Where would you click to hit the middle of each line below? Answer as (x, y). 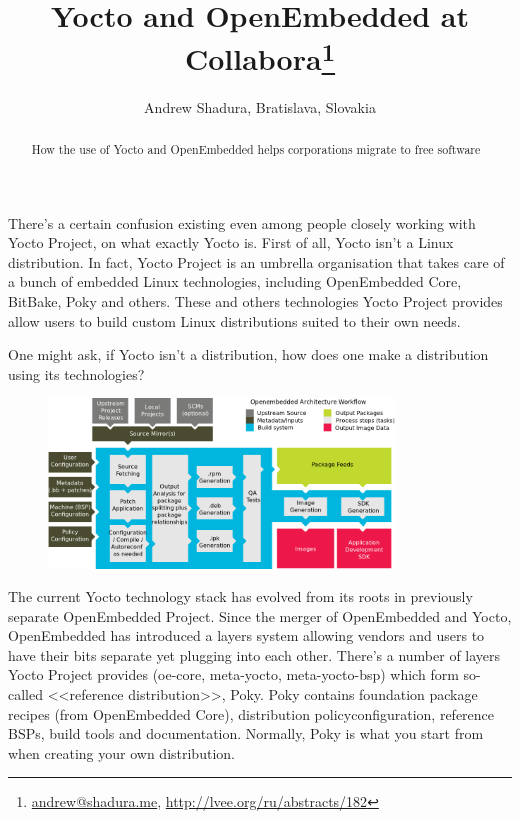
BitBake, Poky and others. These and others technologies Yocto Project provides (255, 301)
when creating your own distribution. (121, 752)
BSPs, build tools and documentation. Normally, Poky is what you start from (246, 733)
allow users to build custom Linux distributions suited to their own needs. (234, 320)
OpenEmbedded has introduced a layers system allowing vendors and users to (246, 635)
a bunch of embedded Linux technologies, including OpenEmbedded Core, (235, 281)
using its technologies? (76, 373)
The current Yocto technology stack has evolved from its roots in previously (240, 596)
